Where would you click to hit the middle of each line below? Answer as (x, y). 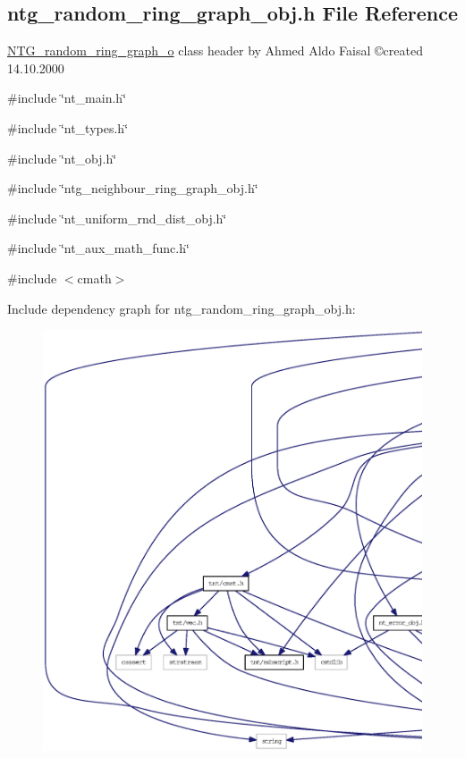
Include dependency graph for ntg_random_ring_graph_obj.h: (182, 308)
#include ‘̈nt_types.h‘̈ (68, 127)
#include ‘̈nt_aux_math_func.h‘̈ (98, 248)
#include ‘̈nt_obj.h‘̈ (62, 158)
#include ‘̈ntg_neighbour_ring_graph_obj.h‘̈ (133, 188)
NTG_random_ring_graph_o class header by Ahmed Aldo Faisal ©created (215, 51)
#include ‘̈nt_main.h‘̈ (67, 98)
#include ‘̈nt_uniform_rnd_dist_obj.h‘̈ (117, 218)
